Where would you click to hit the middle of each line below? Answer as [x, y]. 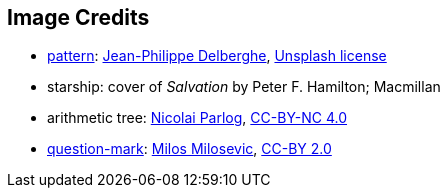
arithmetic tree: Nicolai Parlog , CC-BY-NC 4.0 [197, 118]
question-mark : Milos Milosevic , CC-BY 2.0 [189, 149]
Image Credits [78, 17]
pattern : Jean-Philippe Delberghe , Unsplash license [217, 56]
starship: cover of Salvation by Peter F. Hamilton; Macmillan [244, 87]
